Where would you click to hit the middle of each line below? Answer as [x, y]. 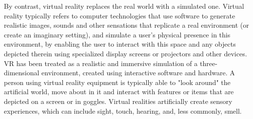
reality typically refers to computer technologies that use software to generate [120, 15]
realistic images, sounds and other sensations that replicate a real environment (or [126, 25]
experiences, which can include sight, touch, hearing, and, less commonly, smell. [123, 110]
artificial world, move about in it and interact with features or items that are [119, 92]
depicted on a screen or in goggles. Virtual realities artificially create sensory [118, 101]
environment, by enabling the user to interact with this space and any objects [120, 44]
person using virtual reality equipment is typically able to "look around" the [117, 82]
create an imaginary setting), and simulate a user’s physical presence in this [117, 34]
